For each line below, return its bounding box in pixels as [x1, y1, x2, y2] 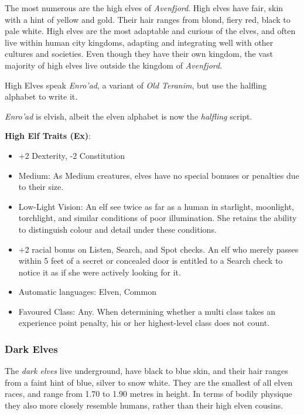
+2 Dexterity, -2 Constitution [18, 149, 125, 161]
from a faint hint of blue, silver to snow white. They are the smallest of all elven [5, 376, 293, 388]
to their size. [18, 181, 64, 193]
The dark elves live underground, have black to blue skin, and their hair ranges [5, 365, 288, 377]
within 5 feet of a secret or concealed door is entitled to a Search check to [18, 254, 283, 267]
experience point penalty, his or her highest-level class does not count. [18, 317, 270, 329]
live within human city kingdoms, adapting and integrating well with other [5, 36, 274, 48]
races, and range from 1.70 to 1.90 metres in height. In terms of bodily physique [5, 387, 292, 400]
